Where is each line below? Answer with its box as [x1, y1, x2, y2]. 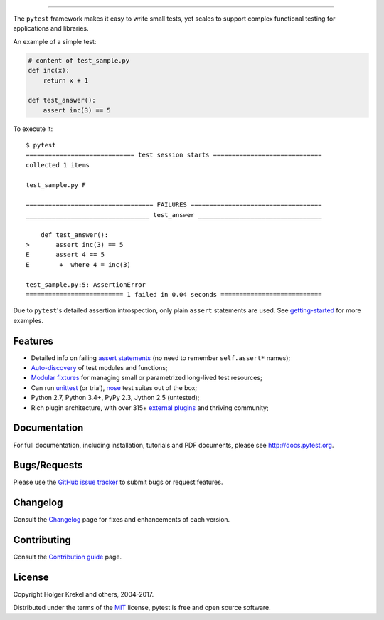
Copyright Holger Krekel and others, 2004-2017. [13, 590, 154, 599]
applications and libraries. [13, 24, 89, 33]
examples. [13, 316, 44, 325]
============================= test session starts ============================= [26, 151, 322, 159]
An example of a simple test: [13, 37, 97, 46]
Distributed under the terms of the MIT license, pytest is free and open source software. [13, 603, 272, 611]
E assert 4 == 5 [26, 251, 105, 259]
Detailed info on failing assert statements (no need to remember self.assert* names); [31, 353, 291, 362]
